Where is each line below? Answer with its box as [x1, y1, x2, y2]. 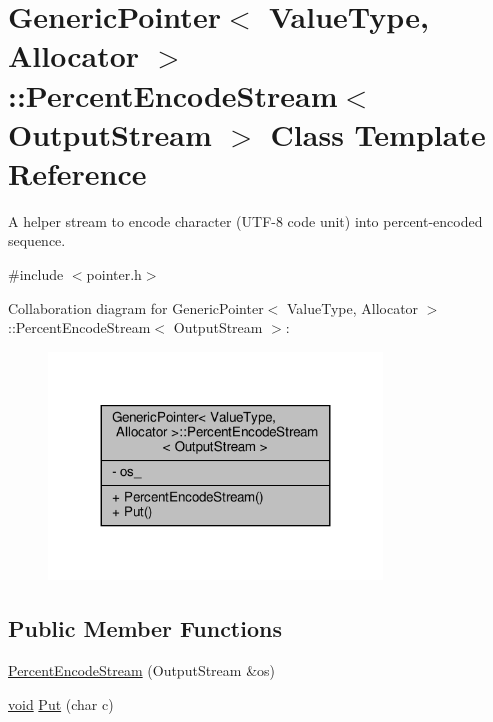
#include [8, 264, 64, 285]
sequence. [8, 230, 66, 251]
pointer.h [86, 264, 142, 285]
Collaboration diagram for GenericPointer [8, 297, 264, 318]
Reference [8, 152, 147, 193]
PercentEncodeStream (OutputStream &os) [8, 660, 275, 681]
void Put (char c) [8, 693, 114, 714]
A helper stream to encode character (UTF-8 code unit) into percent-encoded [8, 210, 483, 231]
